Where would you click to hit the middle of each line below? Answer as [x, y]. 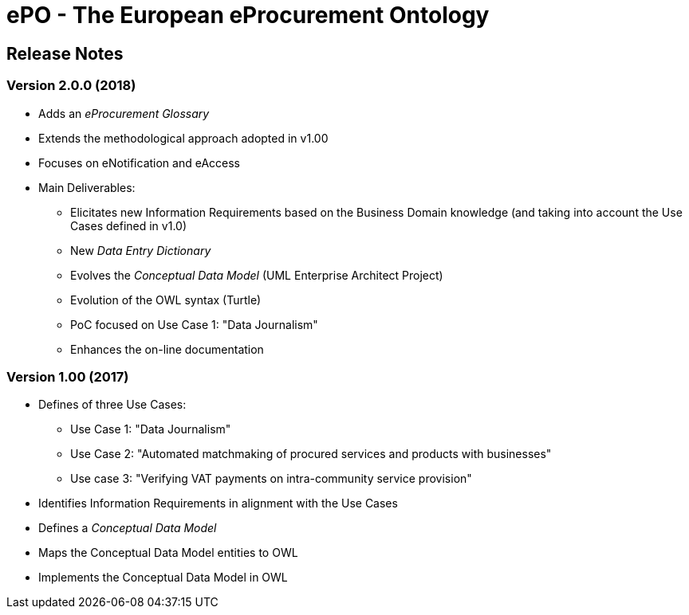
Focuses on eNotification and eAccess [140, 163]
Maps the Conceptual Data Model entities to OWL [168, 553]
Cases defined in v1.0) [128, 225]
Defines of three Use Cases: [112, 405]
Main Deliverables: [87, 187]
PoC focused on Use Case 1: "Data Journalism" [194, 324]
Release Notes [65, 53]
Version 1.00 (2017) [68, 376]
